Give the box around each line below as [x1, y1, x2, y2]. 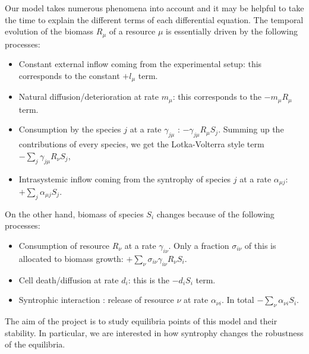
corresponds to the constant [18, 69, 120, 81]
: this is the [128, 273, 170, 286]
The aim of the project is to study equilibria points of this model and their [5, 314, 278, 327]
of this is [244, 239, 276, 251]
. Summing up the [218, 123, 284, 135]
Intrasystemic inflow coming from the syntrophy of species [18, 172, 231, 185]
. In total [221, 293, 254, 306]
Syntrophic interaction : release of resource [18, 293, 174, 306]
